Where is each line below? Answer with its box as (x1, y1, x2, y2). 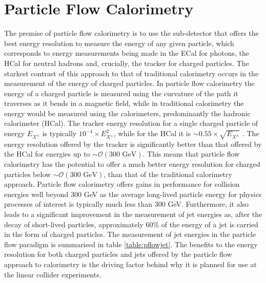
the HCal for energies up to (4, 148, 90, 159)
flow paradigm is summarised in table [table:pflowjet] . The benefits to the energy (4, 238, 258, 249)
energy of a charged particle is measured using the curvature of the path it (4, 88, 238, 98)
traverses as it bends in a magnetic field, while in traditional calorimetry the (4, 98, 244, 108)
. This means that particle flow (142, 148, 240, 159)
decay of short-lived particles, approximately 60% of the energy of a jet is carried (4, 219, 258, 229)
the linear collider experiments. (4, 269, 101, 279)
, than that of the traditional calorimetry (104, 168, 232, 179)
